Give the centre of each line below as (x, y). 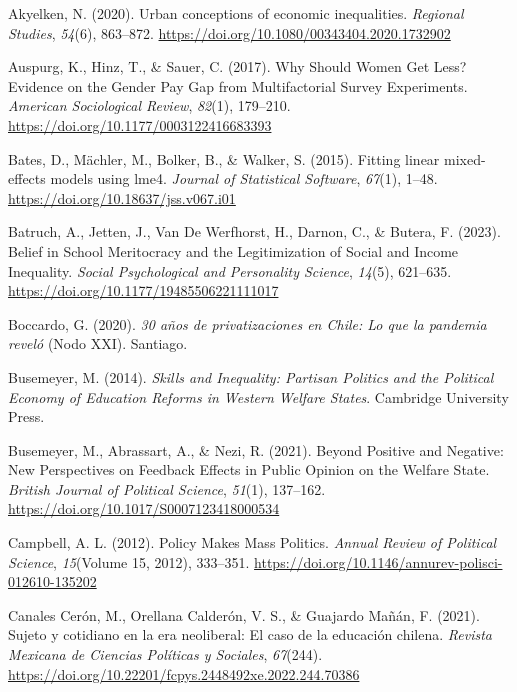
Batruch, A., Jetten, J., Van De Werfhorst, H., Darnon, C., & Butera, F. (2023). (254, 231)
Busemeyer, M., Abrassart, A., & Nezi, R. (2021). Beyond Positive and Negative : (256, 449)
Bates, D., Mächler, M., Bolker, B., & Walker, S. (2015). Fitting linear (224, 158)
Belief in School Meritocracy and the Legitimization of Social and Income (233, 250)
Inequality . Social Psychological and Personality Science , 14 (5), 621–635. (230, 270)
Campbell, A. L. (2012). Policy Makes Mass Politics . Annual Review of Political (252, 542)
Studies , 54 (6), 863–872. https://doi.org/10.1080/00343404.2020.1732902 (229, 32)
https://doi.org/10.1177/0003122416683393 (140, 124)
